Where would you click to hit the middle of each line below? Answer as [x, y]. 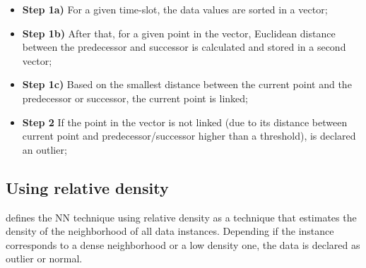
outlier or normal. [44, 258]
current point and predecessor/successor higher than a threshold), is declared [189, 136]
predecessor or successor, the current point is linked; [135, 98]
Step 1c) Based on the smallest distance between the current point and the [187, 84]
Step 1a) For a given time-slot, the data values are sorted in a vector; [175, 9]
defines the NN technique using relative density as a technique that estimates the [181, 217]
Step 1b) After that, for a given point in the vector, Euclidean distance [179, 33]
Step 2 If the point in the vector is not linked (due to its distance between [185, 122]
